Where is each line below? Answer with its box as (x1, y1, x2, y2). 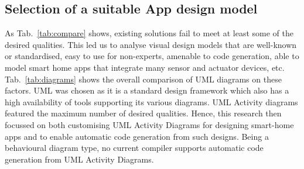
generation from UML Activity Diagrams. (5, 153, 154, 165)
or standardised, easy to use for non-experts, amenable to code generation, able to (5, 50, 299, 62)
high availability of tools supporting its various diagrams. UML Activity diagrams (5, 95, 298, 108)
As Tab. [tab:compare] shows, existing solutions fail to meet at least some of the (5, 27, 293, 39)
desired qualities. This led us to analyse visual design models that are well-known (5, 38, 297, 50)
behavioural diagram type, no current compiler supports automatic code (5, 142, 264, 154)
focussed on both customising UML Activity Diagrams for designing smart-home (5, 118, 294, 130)
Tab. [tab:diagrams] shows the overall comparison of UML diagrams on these (5, 73, 282, 85)
